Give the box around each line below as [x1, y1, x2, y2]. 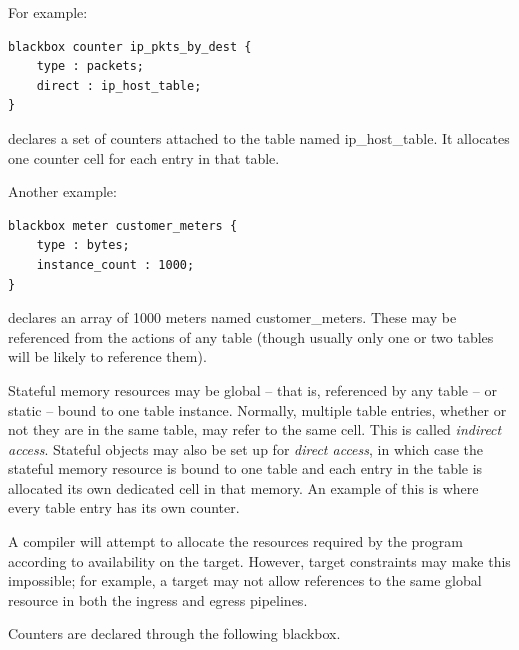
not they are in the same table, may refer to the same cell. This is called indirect [8, 419, 502, 440]
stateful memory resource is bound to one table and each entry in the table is [8, 458, 483, 479]
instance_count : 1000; [36, 257, 195, 272]
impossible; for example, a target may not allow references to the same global [8, 570, 482, 591]
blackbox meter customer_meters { [8, 218, 238, 233]
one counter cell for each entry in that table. [8, 147, 280, 168]
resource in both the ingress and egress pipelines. [8, 589, 308, 610]
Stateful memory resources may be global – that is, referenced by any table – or [8, 379, 497, 400]
